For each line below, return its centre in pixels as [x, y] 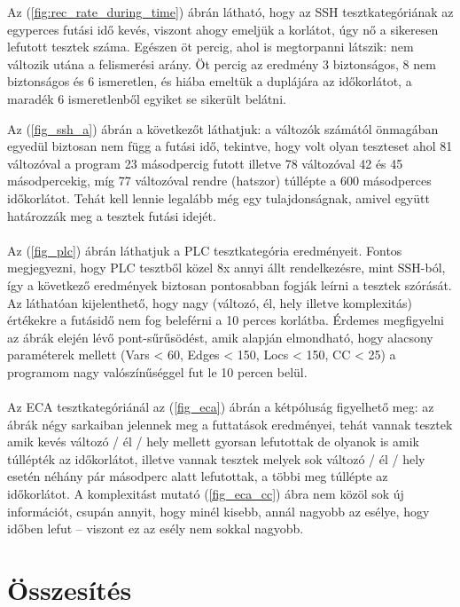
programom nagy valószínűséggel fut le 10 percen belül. [157, 371]
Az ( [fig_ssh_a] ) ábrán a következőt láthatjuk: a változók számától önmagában [223, 128]
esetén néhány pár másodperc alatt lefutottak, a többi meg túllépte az [198, 476]
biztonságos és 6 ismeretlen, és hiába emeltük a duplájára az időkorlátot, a [210, 81]
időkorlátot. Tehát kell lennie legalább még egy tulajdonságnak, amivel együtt [218, 197]
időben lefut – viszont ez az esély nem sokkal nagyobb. [156, 528]
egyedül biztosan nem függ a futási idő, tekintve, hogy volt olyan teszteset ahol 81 [230, 146]
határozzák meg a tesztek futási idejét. [112, 215]
